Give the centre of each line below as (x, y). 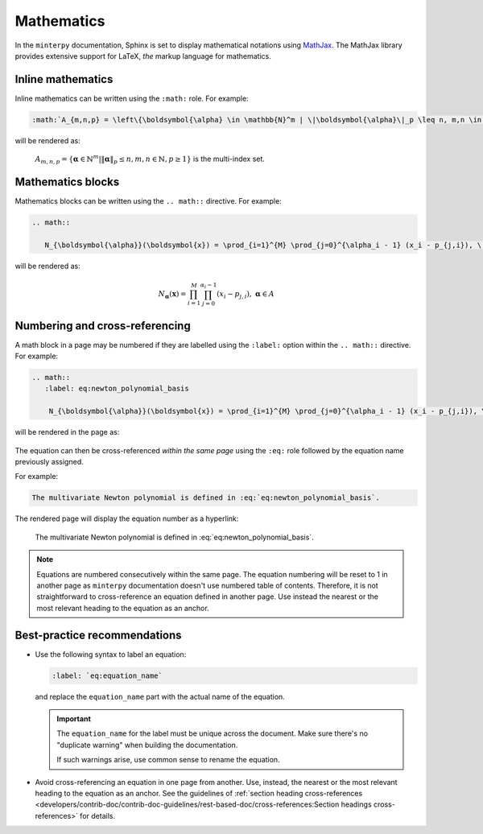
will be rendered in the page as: (67, 432)
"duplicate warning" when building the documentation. (147, 745)
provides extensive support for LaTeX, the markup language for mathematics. (143, 56)
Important (74, 718)
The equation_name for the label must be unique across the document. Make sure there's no (213, 733)
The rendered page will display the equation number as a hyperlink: (127, 518)
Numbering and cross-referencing (103, 326)
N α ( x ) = (172, 295)
